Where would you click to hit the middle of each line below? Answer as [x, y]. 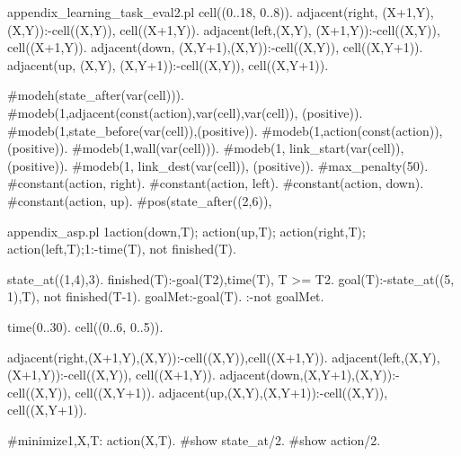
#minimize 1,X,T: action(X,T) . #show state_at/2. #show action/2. [194, 439]
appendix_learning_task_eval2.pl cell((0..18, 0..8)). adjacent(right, [193, 12]
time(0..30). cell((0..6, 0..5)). [85, 326]
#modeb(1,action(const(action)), [352, 130]
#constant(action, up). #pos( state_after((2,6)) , [140, 200]
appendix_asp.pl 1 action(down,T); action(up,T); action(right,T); [186, 231]
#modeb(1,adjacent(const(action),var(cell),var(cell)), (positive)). [185, 112]
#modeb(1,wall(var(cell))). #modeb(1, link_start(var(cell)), [238, 148]
